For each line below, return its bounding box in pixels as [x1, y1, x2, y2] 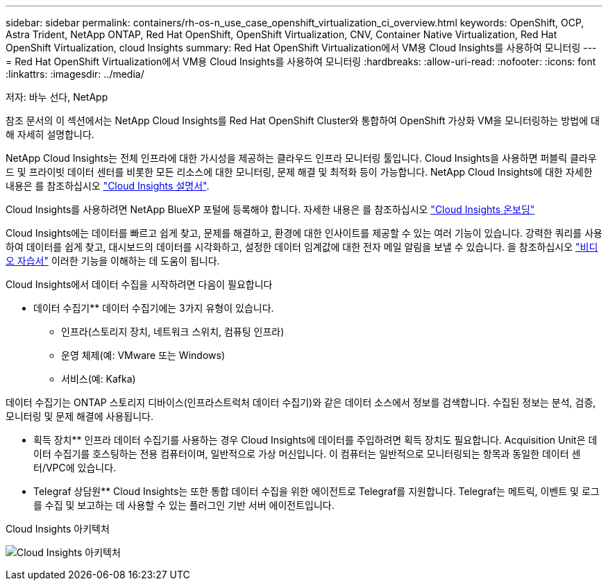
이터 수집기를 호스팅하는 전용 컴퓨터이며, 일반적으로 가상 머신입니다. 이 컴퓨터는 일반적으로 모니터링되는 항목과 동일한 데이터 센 [33, 448, 581, 460]
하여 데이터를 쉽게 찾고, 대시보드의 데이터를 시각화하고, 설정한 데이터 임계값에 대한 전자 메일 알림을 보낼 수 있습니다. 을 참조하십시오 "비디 [6, 241, 598, 253]
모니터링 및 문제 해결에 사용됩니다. [6, 410, 153, 422]
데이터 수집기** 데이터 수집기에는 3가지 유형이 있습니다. [33, 302, 274, 314]
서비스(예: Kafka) [61, 373, 136, 385]
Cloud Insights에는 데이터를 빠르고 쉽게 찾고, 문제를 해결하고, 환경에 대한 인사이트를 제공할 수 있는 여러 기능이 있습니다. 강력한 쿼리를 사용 [6, 227, 602, 239]
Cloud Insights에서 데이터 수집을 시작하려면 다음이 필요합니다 [6, 278, 273, 290]
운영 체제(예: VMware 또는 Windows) [61, 349, 225, 361]
